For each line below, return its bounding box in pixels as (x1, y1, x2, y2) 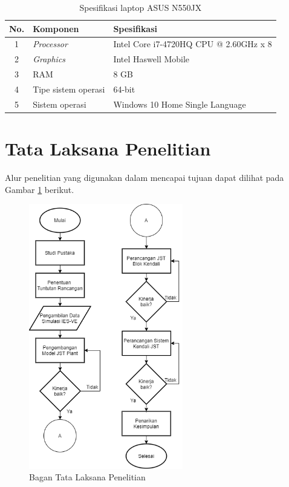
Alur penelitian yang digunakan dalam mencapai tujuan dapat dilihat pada (5, 171, 284, 184)
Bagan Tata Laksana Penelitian (29, 471, 146, 483)
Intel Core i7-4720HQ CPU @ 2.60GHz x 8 (113, 38, 272, 50)
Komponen (33, 22, 79, 34)
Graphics (33, 53, 66, 65)
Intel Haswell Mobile (113, 53, 190, 65)
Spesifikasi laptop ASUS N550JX (79, 1, 202, 13)
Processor (33, 38, 68, 50)
